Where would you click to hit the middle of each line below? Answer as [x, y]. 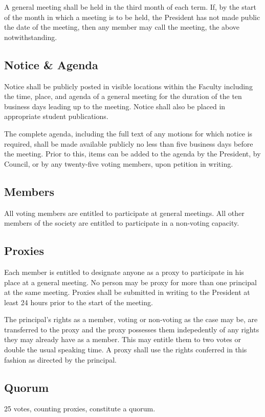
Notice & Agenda [51, 64]
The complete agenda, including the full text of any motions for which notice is [128, 133]
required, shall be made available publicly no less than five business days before [129, 143]
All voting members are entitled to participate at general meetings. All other [124, 213]
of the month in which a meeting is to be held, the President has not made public [132, 17]
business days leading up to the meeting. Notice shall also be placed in [115, 106]
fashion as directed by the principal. [60, 359]
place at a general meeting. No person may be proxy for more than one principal [130, 282]
